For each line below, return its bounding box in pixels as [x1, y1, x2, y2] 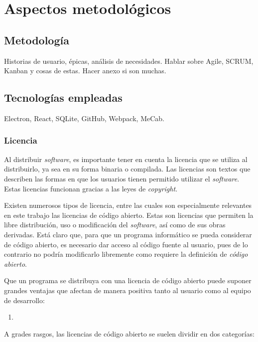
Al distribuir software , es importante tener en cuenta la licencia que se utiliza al [4, 154, 248, 164]
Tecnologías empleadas [4, 90, 123, 105]
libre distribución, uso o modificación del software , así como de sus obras [4, 219, 226, 230]
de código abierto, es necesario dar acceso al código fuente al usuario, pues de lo [4, 239, 248, 249]
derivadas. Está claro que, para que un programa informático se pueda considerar [4, 229, 252, 239]
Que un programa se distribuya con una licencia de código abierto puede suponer [4, 275, 252, 286]
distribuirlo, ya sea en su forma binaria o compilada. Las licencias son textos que [4, 164, 251, 174]
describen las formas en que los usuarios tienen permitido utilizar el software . [4, 173, 240, 183]
